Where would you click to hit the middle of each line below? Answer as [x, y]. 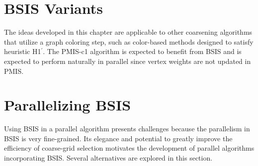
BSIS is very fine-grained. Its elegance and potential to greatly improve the [118, 138]
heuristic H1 [23, 51]
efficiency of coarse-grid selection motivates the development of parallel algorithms [129, 148]
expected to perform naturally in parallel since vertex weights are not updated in [128, 61]
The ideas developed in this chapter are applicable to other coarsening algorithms [128, 32]
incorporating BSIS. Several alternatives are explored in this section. [108, 158]
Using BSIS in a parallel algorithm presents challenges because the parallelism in [127, 129]
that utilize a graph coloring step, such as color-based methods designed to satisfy [129, 41]
